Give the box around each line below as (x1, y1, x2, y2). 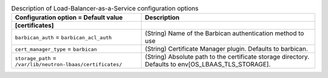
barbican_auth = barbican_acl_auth (15, 33, 112, 42)
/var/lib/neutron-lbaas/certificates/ (15, 61, 123, 68)
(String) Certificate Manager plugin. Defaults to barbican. (145, 45, 308, 53)
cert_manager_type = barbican (15, 45, 97, 53)
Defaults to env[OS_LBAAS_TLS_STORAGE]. (145, 60, 271, 69)
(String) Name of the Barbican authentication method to (145, 29, 304, 37)
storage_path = (15, 53, 57, 62)
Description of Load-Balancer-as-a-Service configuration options (11, 4, 199, 13)
